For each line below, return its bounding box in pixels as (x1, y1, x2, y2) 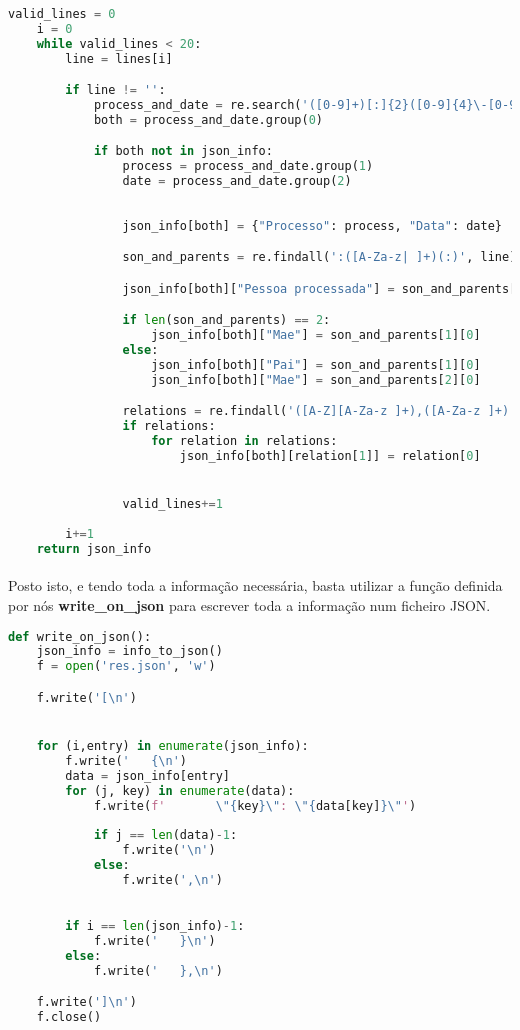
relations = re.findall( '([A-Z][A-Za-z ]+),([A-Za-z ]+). (122, 404, 517, 419)
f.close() (36, 1010, 102, 1025)
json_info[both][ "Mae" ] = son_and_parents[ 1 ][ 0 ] (151, 328, 481, 343)
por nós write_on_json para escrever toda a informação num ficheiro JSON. (8, 594, 491, 615)
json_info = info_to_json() (36, 644, 223, 659)
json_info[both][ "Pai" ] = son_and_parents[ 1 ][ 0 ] (151, 358, 481, 373)
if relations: (122, 419, 216, 434)
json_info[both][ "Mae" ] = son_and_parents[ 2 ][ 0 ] (151, 372, 481, 387)
